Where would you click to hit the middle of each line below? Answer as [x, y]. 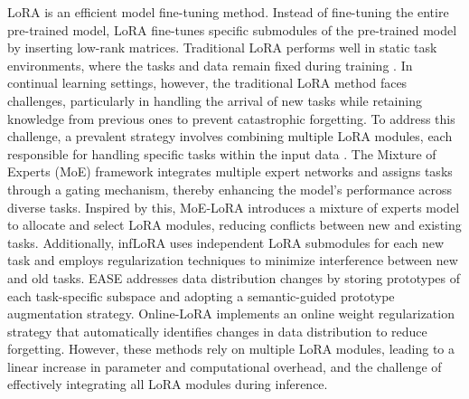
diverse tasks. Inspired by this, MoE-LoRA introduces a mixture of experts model [234, 207]
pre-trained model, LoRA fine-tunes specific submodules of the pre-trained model [232, 29]
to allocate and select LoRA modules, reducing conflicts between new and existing [234, 225]
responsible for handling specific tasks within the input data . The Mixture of [222, 153]
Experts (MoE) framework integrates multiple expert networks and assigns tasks [230, 171]
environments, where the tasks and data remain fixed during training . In [210, 65]
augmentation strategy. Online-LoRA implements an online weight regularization [231, 313]
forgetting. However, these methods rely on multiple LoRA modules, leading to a [231, 349]
